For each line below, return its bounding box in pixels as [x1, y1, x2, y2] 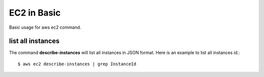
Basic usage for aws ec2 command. [9, 24, 82, 30]
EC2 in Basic [9, 7, 61, 18]
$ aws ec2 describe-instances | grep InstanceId [18, 61, 136, 67]
